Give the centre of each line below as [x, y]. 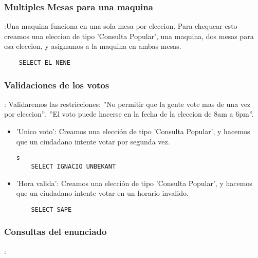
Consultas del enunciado [56, 232]
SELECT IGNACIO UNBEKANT [73, 166]
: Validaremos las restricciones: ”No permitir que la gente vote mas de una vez [127, 104]
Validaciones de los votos [57, 85]
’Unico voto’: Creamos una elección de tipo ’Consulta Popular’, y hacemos [133, 131]
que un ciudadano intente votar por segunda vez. [93, 141]
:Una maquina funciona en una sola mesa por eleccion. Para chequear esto [121, 26]
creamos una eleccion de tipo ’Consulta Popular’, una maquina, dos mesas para [129, 36]
